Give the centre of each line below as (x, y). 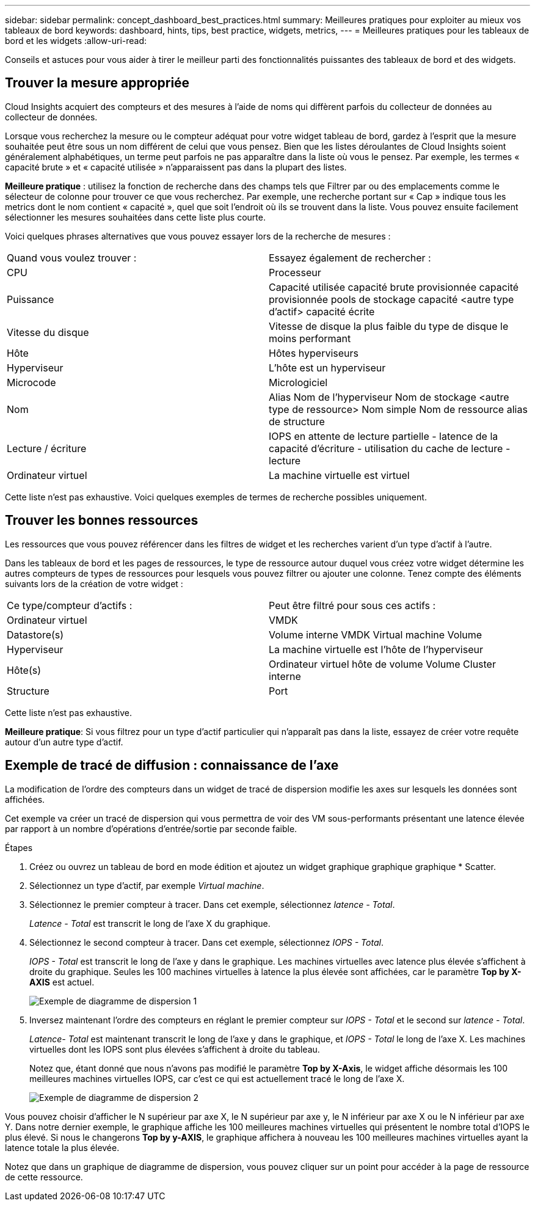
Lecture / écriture (47, 448)
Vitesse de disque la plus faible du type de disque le (389, 326)
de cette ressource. (44, 1177)
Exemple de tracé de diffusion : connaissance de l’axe (172, 766)
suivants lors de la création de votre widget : (94, 583)
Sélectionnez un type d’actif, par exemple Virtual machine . (147, 885)
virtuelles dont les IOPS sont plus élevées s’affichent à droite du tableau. (175, 1049)
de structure (297, 421)
